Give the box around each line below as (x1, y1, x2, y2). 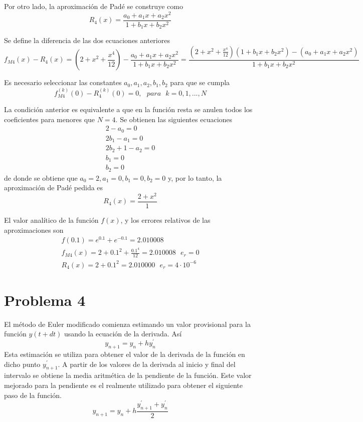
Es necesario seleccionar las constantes (4, 77, 122, 88)
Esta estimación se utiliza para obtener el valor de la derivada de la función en (4, 348, 245, 359)
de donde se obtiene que (4, 172, 78, 183)
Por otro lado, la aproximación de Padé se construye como (4, 1, 183, 11)
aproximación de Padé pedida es (4, 182, 103, 193)
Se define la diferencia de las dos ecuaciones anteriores (4, 35, 170, 46)
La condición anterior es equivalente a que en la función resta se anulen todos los (4, 104, 253, 115)
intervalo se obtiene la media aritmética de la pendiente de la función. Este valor (4, 370, 252, 380)
